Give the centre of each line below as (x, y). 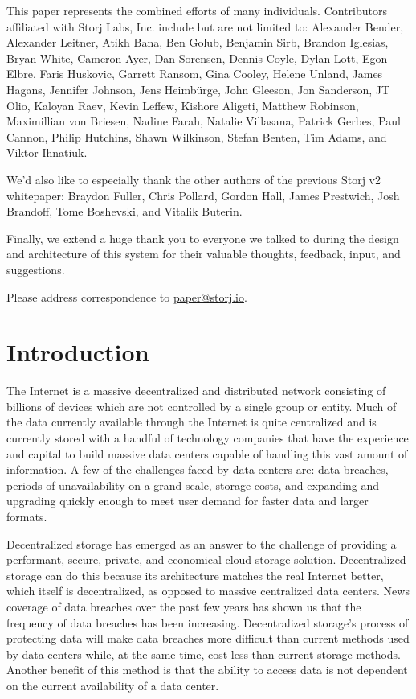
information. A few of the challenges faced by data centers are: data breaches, (198, 469)
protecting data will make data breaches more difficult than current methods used (208, 638)
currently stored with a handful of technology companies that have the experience (208, 438)
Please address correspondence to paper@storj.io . (127, 296)
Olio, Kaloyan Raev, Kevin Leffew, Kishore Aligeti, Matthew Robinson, (183, 105)
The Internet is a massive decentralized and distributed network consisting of (196, 391)
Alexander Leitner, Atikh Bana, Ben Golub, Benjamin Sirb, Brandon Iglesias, (198, 42)
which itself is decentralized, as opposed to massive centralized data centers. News (208, 591)
